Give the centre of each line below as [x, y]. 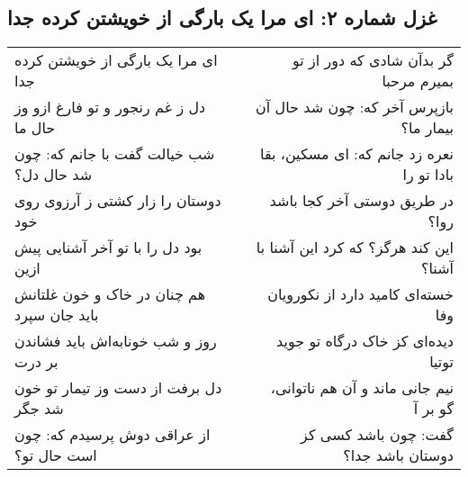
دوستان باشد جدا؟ [398, 455]
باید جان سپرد [57, 315]
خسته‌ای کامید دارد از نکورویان [360, 294]
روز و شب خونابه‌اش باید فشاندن [116, 341]
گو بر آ [433, 409]
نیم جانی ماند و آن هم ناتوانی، [362, 388]
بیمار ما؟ [427, 128]
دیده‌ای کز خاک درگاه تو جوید [365, 341]
